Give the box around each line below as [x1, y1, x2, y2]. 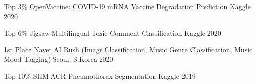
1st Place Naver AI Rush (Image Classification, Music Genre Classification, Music [4, 44, 253, 54]
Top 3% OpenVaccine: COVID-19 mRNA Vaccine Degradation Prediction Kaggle [4, 1, 251, 11]
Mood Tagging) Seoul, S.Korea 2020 [4, 54, 113, 64]
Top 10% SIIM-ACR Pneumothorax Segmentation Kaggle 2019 [4, 70, 196, 81]
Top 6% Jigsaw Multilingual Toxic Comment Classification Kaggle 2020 [4, 28, 221, 38]
